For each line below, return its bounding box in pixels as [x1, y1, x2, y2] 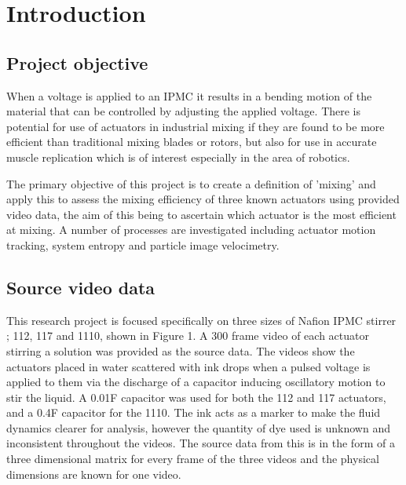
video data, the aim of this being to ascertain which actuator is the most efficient [6, 206, 397, 222]
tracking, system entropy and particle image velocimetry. [6, 236, 280, 253]
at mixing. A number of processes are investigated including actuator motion [6, 221, 376, 238]
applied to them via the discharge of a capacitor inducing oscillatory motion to [6, 374, 386, 390]
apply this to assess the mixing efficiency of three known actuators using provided [6, 191, 400, 207]
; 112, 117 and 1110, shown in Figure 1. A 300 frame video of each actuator [6, 327, 369, 344]
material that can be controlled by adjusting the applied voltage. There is [6, 103, 361, 119]
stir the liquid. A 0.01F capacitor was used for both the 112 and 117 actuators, [6, 388, 386, 405]
